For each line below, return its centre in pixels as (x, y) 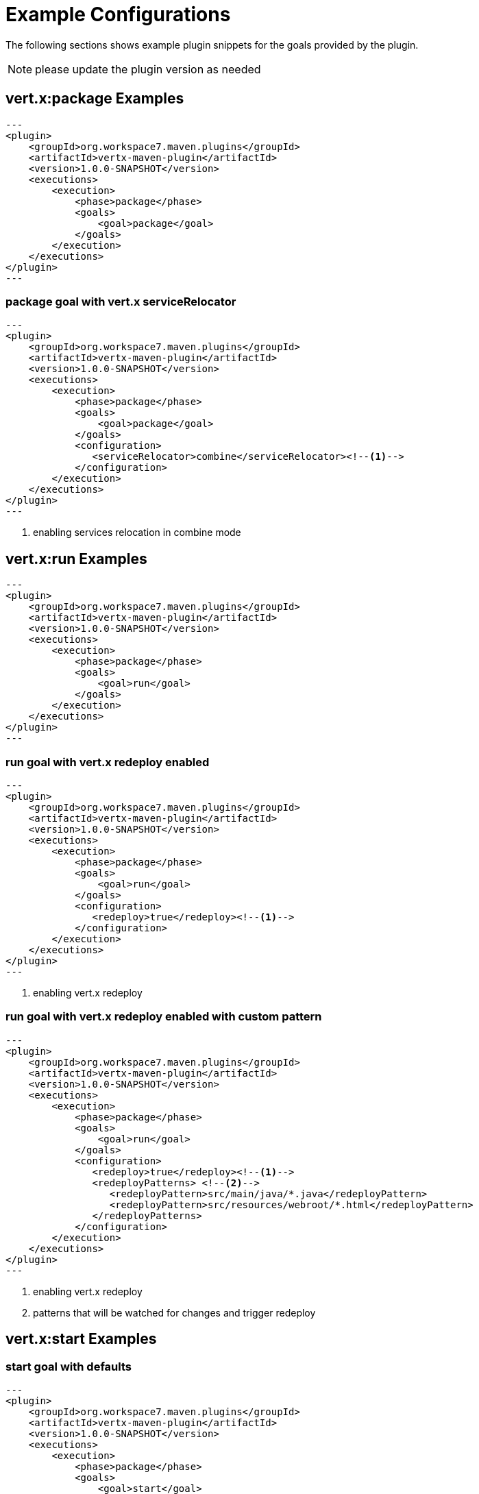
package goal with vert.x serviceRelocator (121, 301)
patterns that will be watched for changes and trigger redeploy (174, 1312)
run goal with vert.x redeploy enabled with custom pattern (164, 1017)
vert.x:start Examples (81, 1339)
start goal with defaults (69, 1366)
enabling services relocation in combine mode (137, 532)
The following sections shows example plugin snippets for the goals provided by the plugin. (212, 45)
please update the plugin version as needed (148, 69)
